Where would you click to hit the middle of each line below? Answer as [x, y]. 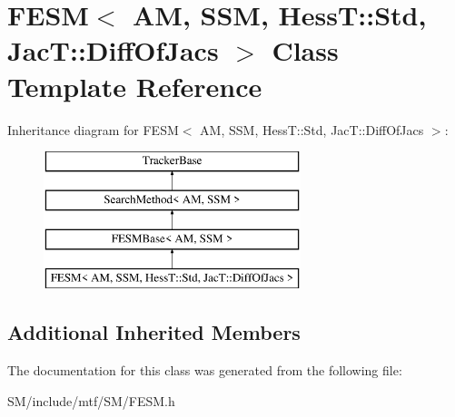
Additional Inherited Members [154, 332]
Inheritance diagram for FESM [93, 129]
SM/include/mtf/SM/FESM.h [91, 400]
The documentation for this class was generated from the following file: [205, 370]
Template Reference [135, 86]
